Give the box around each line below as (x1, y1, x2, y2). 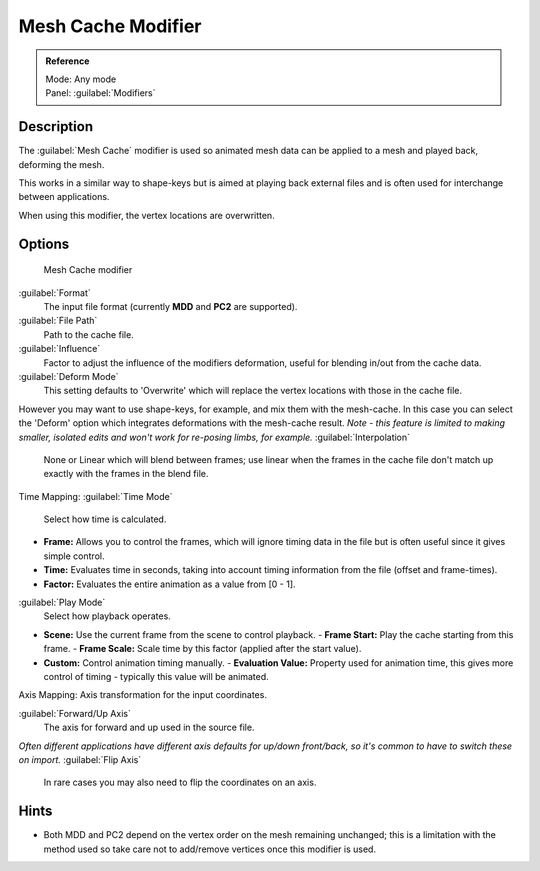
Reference (45, 55, 90, 67)
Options (18, 235, 70, 252)
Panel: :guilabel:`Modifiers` (45, 87, 156, 99)
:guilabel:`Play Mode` (18, 596, 106, 609)
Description (18, 118, 94, 135)
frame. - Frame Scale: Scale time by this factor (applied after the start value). (43, 643, 362, 655)
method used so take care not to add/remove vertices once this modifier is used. (43, 843, 377, 855)
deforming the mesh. (18, 158, 105, 170)
